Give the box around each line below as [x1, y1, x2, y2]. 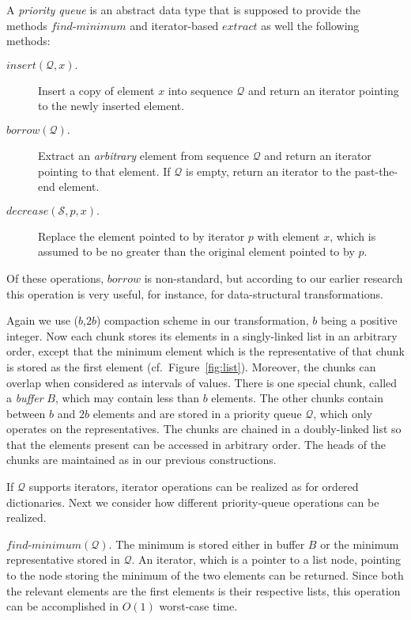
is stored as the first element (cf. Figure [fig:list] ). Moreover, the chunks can [6, 358, 376, 375]
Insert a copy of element [38, 82, 155, 98]
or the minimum [320, 535, 399, 552]
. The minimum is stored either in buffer [108, 535, 305, 552]
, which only [313, 405, 372, 421]
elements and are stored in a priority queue [92, 405, 302, 421]
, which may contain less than [55, 390, 200, 406]
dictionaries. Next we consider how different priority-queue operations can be [6, 493, 379, 510]
